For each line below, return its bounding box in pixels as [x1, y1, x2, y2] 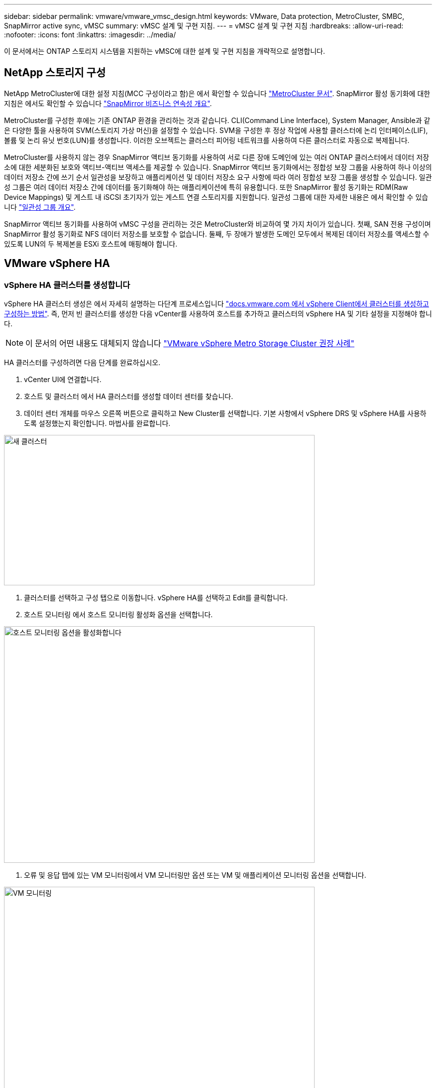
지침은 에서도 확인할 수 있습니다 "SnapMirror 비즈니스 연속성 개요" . [4, 99, 212, 108]
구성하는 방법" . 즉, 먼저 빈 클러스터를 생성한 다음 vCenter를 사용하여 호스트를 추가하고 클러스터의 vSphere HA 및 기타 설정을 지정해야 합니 [4, 309, 432, 318]
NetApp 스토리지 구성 [4, 66, 106, 79]
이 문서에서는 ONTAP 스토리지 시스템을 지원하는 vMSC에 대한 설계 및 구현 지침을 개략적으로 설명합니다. [4, 47, 326, 55]
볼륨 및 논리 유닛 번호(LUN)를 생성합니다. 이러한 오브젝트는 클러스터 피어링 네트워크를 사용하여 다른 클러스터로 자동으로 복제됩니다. [4, 136, 410, 144]
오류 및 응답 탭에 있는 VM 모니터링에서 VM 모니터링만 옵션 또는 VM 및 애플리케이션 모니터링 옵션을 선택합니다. [24, 871, 366, 880]
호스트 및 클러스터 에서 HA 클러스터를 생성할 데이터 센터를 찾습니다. [24, 392, 233, 401]
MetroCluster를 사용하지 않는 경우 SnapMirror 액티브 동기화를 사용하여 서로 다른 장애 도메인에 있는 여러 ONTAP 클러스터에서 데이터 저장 [4, 152, 430, 161]
